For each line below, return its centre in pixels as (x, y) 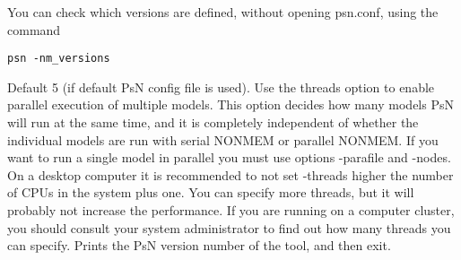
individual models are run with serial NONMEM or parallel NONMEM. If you (223, 139)
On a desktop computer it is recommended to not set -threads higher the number (230, 174)
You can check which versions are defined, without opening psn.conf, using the (223, 12)
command (34, 29)
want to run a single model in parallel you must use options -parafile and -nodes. (229, 157)
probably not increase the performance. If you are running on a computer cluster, (231, 210)
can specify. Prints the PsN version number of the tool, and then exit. (199, 245)
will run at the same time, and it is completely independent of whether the (213, 122)
